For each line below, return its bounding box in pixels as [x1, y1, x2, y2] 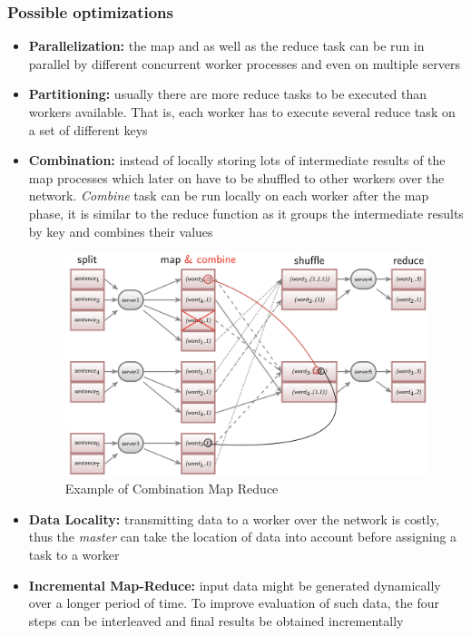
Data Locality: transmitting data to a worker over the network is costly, [28, 509, 439, 528]
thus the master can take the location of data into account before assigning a [28, 527, 457, 546]
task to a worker [28, 544, 120, 563]
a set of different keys [28, 120, 148, 139]
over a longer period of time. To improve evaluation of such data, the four [28, 593, 439, 612]
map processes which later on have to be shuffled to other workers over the [28, 168, 445, 187]
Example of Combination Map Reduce [64, 479, 279, 498]
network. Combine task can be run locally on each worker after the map [28, 186, 429, 205]
